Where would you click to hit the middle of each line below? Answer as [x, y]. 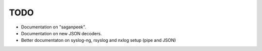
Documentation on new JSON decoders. [61, 33]
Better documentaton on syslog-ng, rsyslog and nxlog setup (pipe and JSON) [98, 40]
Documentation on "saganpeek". [54, 27]
